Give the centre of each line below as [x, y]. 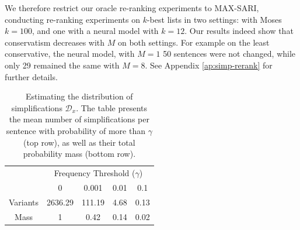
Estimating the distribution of [79, 96]
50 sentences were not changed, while [229, 54]
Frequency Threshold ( [95, 172]
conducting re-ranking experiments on [72, 19]
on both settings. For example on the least [193, 42]
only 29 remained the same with [62, 65]
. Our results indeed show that [239, 31]
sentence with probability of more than [76, 130]
